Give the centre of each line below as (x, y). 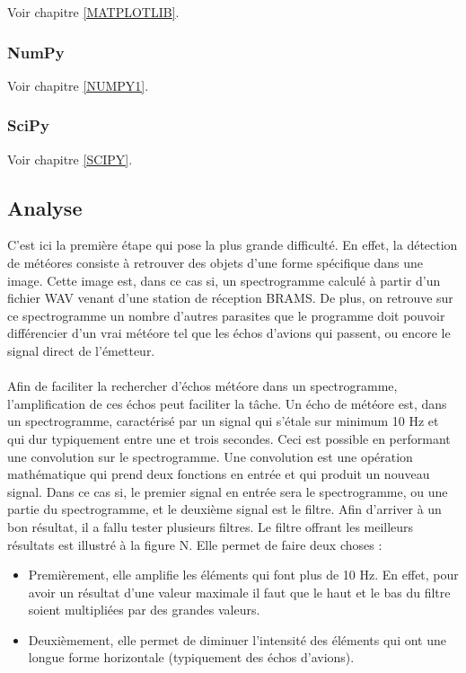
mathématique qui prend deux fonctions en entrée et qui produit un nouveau (219, 474)
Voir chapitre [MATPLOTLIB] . (93, 12)
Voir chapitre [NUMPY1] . (78, 85)
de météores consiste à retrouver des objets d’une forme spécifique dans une (215, 263)
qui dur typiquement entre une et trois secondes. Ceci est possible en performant (229, 438)
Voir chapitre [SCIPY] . (70, 159)
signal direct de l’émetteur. (81, 350)
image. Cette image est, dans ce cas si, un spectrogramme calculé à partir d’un (224, 280)
